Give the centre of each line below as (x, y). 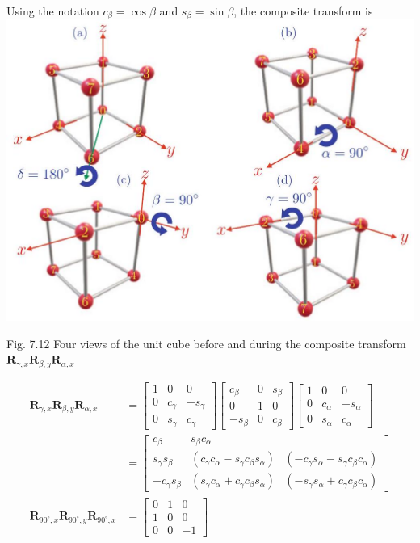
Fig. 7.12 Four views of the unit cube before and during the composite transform (206, 343)
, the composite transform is (303, 11)
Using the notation (53, 11)
